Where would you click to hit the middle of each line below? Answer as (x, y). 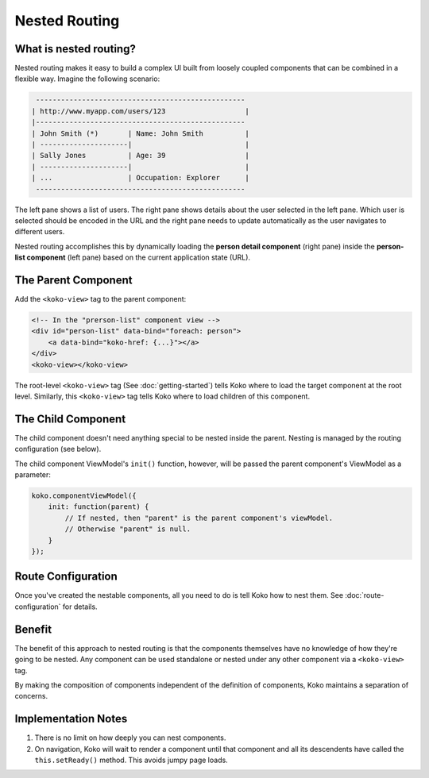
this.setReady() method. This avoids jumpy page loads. (131, 760)
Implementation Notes (71, 719)
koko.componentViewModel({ (84, 496)
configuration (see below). (58, 449)
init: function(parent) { (99, 507)
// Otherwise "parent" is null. (128, 529)
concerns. (31, 696)
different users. (40, 232)
